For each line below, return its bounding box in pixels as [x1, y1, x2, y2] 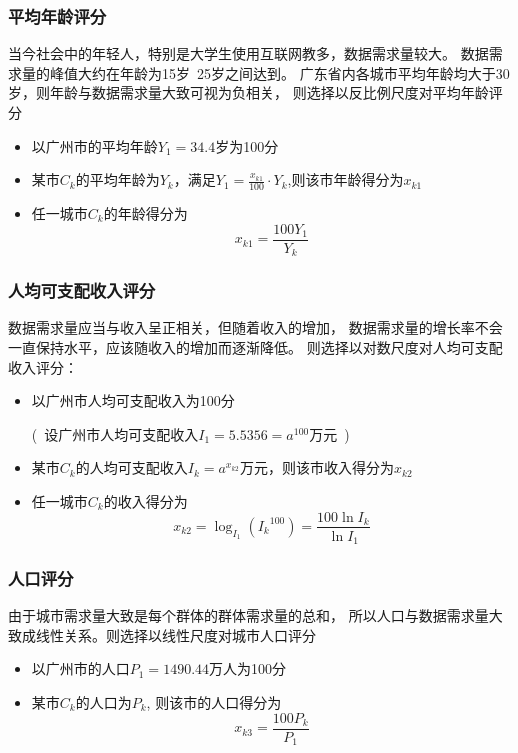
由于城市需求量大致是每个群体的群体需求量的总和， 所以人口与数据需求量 [8, 605, 489, 626]
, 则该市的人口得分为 [146, 692, 282, 713]
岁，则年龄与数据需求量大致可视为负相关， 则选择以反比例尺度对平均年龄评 [8, 82, 503, 103]
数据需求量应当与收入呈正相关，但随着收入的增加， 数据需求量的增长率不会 [8, 317, 503, 338]
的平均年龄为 [75, 169, 160, 190]
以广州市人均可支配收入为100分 [31, 390, 235, 411]
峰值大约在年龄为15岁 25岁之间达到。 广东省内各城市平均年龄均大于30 [49, 62, 510, 83]
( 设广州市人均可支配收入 [31, 423, 199, 444]
